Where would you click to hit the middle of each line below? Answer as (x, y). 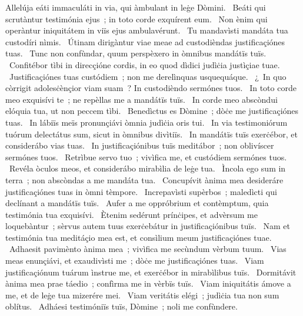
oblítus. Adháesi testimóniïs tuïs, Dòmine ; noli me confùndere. (121, 306)
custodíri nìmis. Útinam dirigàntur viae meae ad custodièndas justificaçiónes (145, 41)
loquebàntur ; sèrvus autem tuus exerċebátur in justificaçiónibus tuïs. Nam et (148, 226)
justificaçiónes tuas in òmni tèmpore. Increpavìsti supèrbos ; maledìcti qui (141, 191)
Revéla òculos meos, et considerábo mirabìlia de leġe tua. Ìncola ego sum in (147, 168)
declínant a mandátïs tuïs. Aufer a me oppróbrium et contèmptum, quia (137, 203)
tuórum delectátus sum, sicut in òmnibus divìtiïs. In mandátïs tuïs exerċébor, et (151, 134)
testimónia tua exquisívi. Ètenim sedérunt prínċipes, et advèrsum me (131, 214)
